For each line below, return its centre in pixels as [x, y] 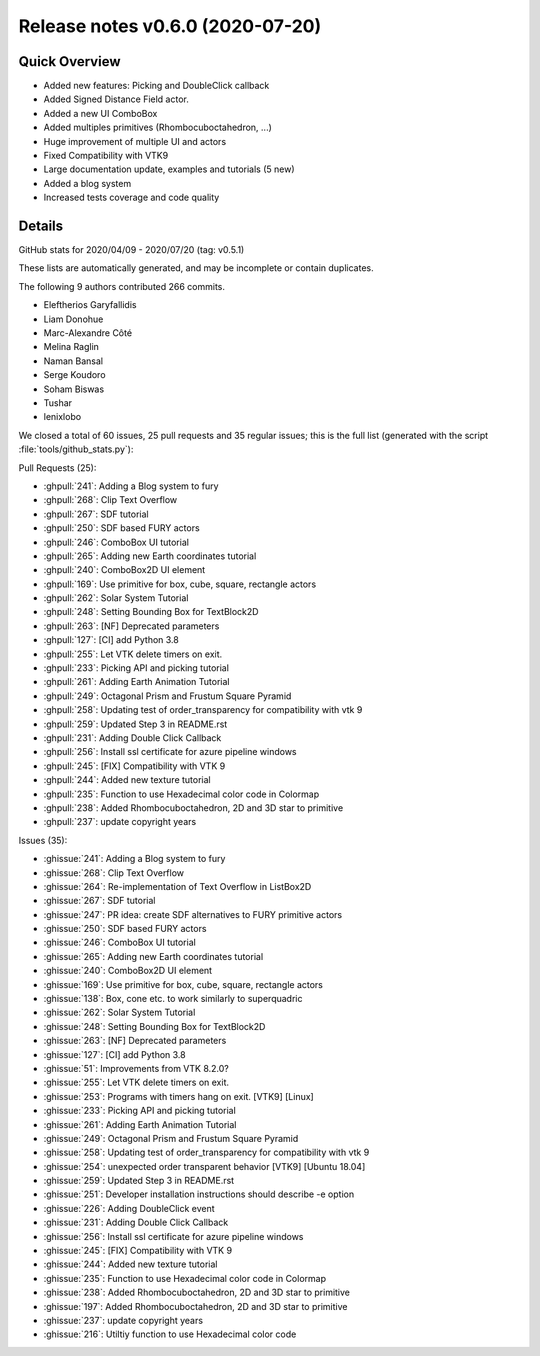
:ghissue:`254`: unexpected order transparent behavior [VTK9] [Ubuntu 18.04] [204, 1166]
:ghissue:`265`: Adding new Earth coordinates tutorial [153, 956]
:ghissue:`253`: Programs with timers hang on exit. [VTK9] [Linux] [178, 1096]
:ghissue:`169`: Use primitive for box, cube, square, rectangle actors [183, 984]
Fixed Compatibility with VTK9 [106, 156]
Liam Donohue [73, 319]
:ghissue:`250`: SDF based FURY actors [125, 929]
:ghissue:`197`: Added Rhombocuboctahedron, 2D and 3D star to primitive [195, 1306]
